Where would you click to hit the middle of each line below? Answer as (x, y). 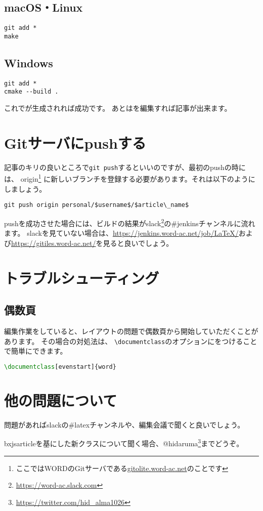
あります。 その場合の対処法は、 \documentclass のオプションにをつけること (131, 341)
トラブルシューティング (82, 278)
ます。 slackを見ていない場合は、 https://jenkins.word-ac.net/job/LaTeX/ (121, 233)
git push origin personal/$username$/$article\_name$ (97, 205)
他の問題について (61, 400)
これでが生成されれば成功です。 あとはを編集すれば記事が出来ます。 (118, 108)
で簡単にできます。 (36, 351)
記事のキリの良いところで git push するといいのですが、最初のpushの (118, 167)
